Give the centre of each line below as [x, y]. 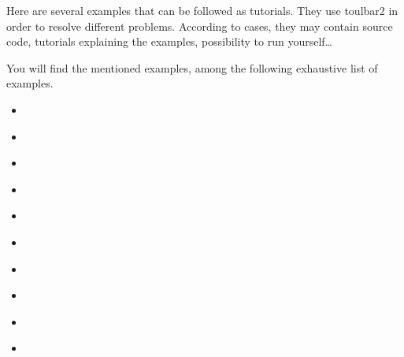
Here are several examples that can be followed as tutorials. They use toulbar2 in [202, 10]
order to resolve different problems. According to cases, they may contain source [200, 26]
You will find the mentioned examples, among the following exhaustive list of [192, 67]
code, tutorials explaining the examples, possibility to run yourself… [169, 41]
